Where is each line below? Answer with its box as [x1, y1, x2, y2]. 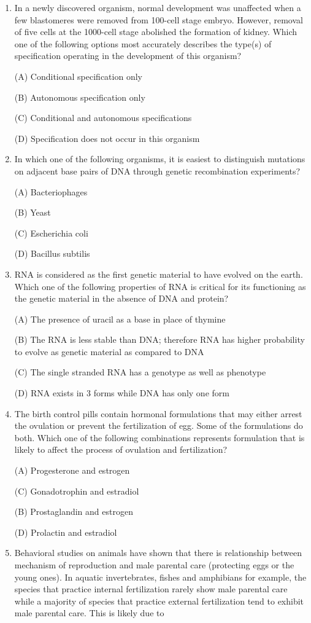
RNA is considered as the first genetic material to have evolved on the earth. [14, 267, 303, 280]
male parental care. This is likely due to [14, 606, 164, 619]
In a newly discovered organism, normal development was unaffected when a [14, 1, 301, 14]
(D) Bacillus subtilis [14, 247, 90, 260]
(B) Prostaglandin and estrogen [14, 505, 133, 518]
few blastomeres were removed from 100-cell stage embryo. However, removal [14, 13, 303, 26]
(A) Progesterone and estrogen [14, 464, 130, 477]
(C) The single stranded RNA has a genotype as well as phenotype [14, 366, 266, 378]
